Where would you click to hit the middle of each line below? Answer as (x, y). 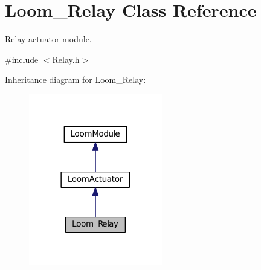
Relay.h (66, 59)
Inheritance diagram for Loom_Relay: (76, 79)
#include (22, 59)
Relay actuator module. (48, 39)
